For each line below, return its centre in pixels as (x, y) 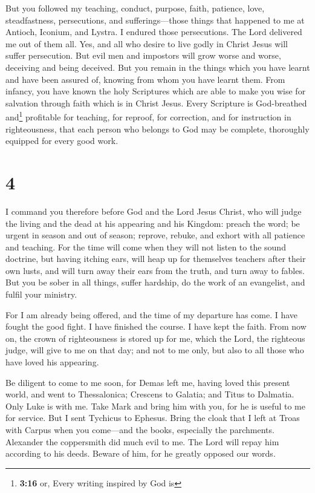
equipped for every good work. (62, 141)
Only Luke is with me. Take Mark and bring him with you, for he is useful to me (155, 406)
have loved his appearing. (52, 362)
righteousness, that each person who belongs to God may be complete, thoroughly (157, 129)
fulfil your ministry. (41, 294)
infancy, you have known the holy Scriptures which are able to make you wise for (156, 91)
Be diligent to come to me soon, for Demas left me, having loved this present (148, 382)
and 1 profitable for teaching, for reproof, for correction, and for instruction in (148, 116)
